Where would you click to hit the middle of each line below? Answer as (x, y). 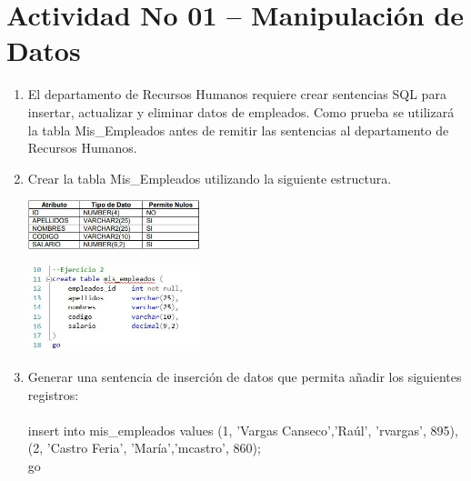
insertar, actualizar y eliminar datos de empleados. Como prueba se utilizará (241, 111)
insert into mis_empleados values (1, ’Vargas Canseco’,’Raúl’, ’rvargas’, (227, 430)
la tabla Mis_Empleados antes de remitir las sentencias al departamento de (238, 130)
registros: (53, 394)
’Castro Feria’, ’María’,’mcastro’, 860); (154, 448)
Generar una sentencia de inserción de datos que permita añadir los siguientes (245, 376)
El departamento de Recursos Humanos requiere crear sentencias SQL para (237, 94)
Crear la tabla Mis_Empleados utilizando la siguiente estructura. (210, 178)
